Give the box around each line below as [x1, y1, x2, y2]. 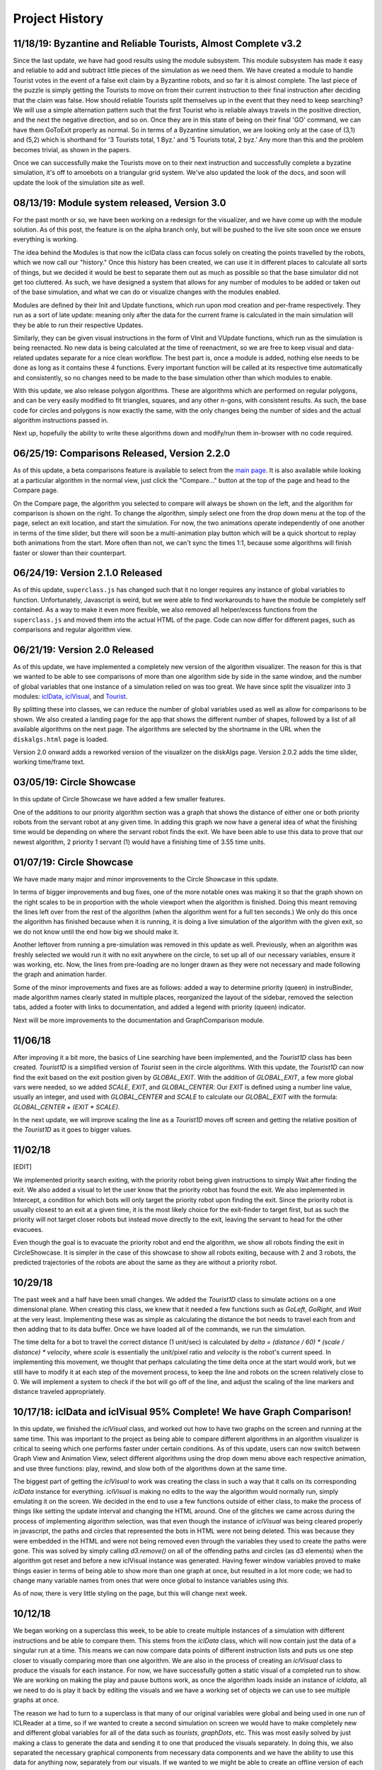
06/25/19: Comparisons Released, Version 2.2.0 [13, 447, 231, 459]
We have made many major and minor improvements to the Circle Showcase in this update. [13, 874, 279, 883]
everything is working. [13, 235, 79, 244]
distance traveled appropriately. [13, 1388, 106, 1396]
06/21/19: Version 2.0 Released [13, 644, 154, 656]
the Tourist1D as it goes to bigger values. [13, 1126, 132, 1134]
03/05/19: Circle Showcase [13, 776, 136, 789]
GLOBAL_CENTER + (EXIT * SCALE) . [13, 1102, 120, 1111]
